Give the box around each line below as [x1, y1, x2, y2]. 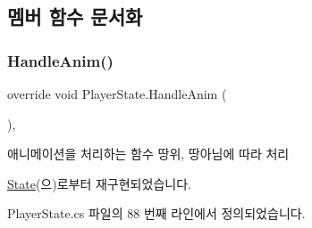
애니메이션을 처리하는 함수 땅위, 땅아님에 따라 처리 [7, 144, 290, 163]
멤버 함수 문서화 [7, 3, 143, 30]
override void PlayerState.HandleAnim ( [7, 85, 227, 102]
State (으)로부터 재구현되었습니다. [7, 174, 191, 192]
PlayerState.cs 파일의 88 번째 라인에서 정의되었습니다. [7, 204, 306, 223]
